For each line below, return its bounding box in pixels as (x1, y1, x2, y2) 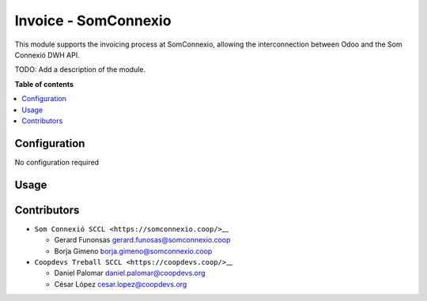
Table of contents (14, 79, 74, 88)
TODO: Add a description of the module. (14, 65, 146, 74)
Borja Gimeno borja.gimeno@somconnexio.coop (54, 246, 213, 256)
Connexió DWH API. (14, 50, 81, 59)
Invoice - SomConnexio (14, 12, 172, 29)
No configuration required (14, 157, 99, 167)
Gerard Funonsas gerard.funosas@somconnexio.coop (54, 235, 231, 245)
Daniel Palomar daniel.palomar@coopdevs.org (54, 269, 206, 278)
